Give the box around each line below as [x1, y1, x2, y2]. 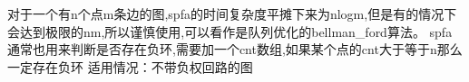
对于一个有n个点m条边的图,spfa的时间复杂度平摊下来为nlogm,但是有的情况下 [7, 5, 457, 23]
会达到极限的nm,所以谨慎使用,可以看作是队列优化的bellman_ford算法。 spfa [7, 22, 453, 41]
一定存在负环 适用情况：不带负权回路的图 [7, 57, 253, 76]
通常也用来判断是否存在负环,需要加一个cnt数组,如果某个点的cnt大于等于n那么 [7, 40, 463, 59]
